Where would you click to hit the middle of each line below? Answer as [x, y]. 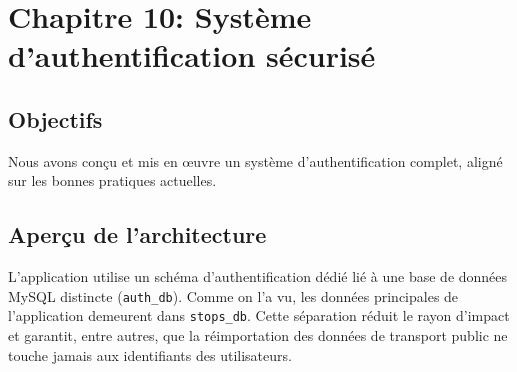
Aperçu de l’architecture [137, 234]
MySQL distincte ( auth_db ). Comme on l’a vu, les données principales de [233, 295]
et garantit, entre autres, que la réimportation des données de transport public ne [258, 335]
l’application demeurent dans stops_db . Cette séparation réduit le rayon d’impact [259, 315]
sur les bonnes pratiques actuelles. [112, 180]
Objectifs [55, 118]
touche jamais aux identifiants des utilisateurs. [150, 354]
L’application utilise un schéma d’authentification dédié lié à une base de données [258, 276]
